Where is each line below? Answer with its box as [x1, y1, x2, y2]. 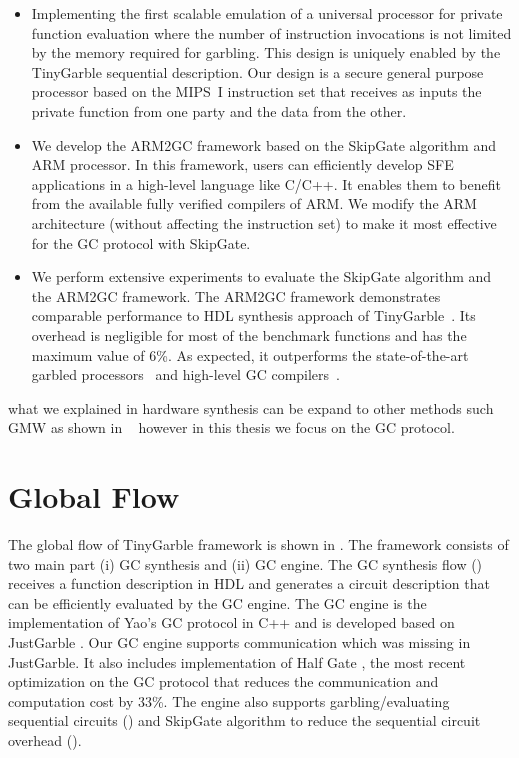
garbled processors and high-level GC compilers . [31, 364, 340, 385]
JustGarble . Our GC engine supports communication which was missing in [8, 631, 471, 652]
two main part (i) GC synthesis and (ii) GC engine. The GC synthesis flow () [8, 553, 483, 574]
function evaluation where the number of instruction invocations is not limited [31, 22, 512, 43]
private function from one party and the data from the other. [31, 100, 407, 121]
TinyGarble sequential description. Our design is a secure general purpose [31, 61, 484, 82]
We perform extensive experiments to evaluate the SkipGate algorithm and [31, 266, 492, 287]
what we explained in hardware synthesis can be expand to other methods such [8, 397, 494, 418]
